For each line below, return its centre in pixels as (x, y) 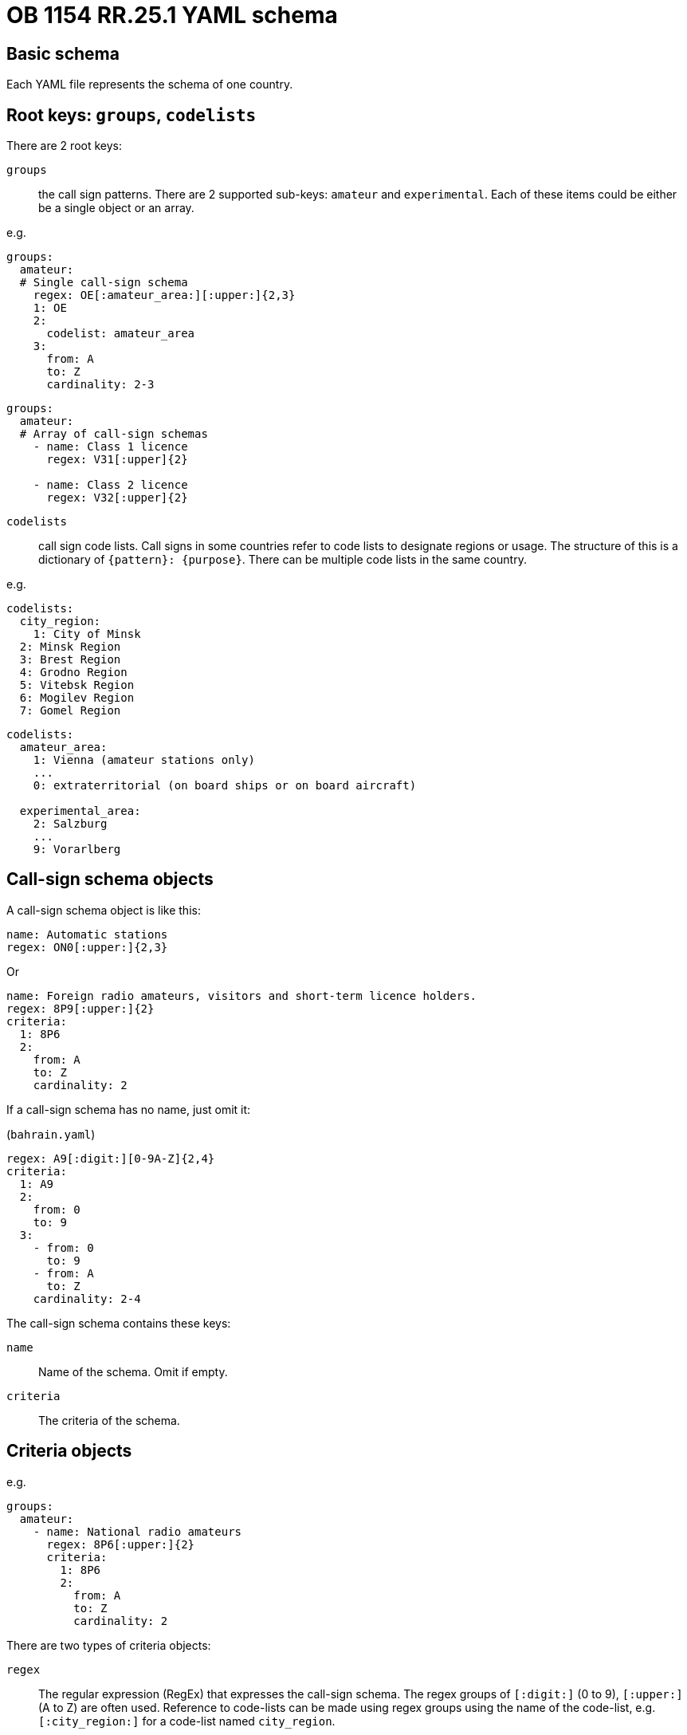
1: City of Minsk (87, 634)
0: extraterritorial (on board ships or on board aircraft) (225, 786)
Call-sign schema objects (110, 879)
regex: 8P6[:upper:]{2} (121, 1544)
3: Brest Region (70, 660)
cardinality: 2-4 (87, 1298)
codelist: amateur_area (121, 334)
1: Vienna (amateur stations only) (144, 760)
